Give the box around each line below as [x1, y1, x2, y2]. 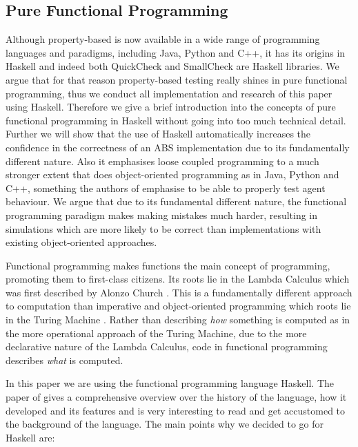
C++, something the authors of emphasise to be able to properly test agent [6, 180, 326, 195]
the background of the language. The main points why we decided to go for [6, 417, 324, 431]
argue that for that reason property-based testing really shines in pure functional [6, 72, 348, 86]
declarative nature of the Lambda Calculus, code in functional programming [6, 339, 328, 354]
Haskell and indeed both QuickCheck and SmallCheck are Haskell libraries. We [6, 59, 339, 73]
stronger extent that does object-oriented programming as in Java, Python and [6, 167, 339, 182]
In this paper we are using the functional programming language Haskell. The [6, 376, 335, 390]
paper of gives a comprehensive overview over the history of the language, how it [6, 390, 347, 404]
